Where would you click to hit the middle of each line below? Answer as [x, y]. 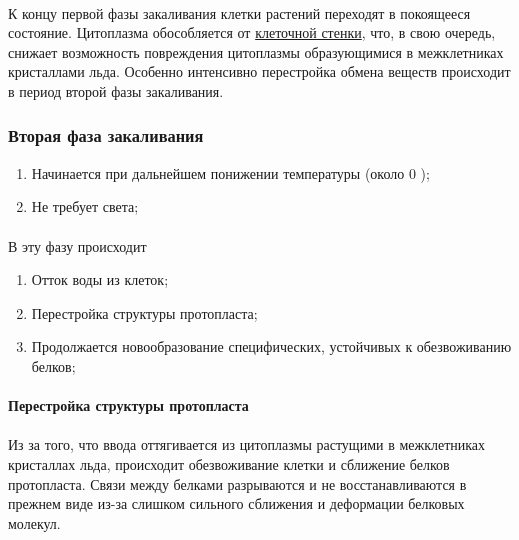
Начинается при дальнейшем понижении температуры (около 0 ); [230, 172]
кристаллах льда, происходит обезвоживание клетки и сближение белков [229, 463]
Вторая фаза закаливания [106, 135]
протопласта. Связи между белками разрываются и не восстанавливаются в [237, 483]
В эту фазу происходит [77, 245]
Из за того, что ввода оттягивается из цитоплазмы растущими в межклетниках [247, 444]
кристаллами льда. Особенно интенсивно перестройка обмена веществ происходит [259, 71]
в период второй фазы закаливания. [116, 90]
